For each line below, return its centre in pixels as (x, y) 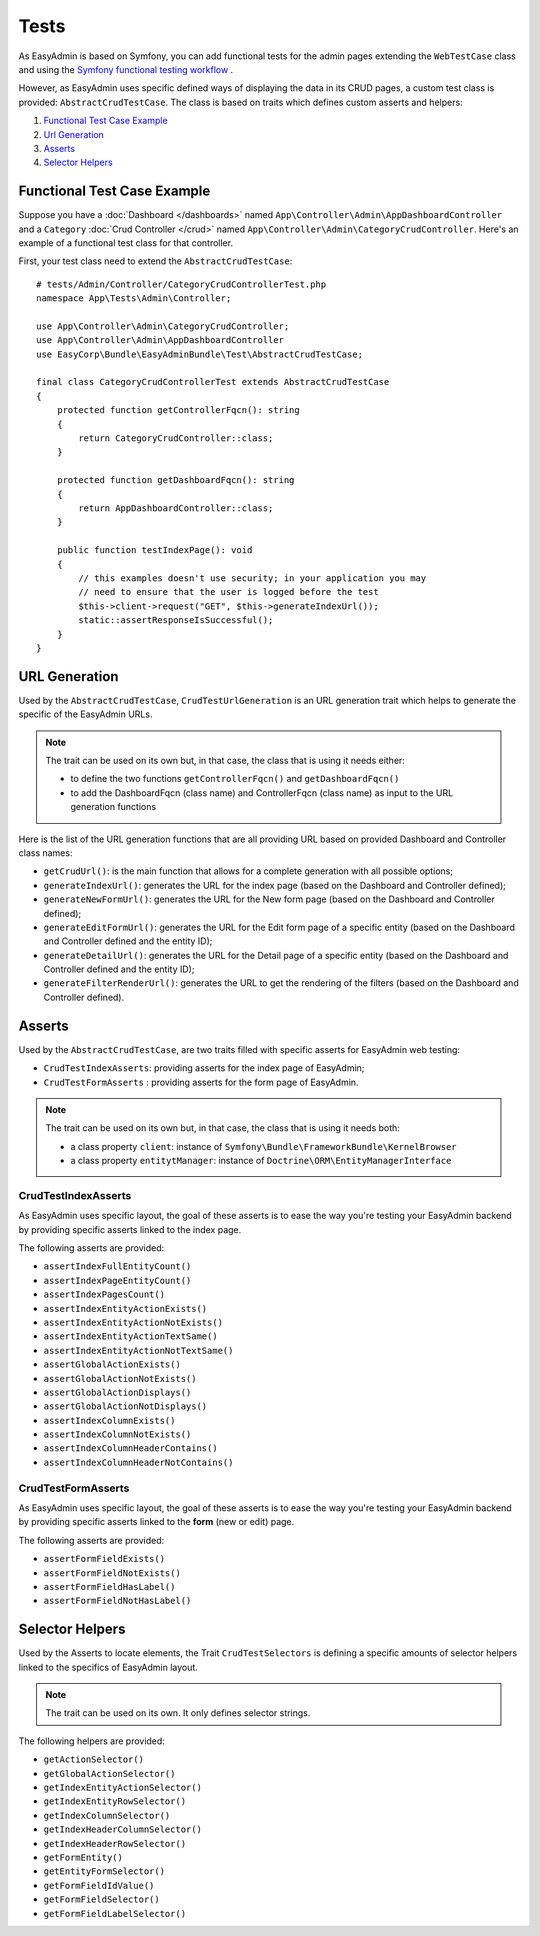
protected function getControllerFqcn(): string (178, 410)
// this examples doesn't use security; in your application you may (252, 578)
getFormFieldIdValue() (99, 1885)
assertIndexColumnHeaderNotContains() (138, 1462)
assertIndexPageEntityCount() (117, 1280)
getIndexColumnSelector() (107, 1815)
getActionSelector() (94, 1759)
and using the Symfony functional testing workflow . (126, 69)
